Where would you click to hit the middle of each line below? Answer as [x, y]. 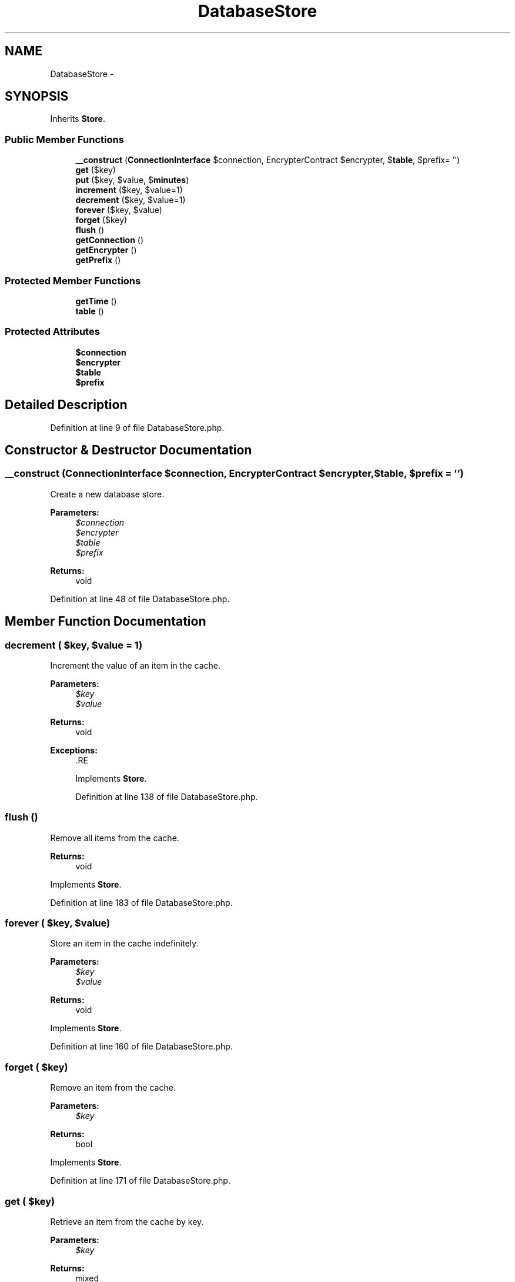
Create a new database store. [107, 494]
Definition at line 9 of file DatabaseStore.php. [137, 427]
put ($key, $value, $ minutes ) [132, 180]
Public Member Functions [64, 139]
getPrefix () [98, 260]
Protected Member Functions [73, 280]
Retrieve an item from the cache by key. [127, 1221]
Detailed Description [66, 405]
